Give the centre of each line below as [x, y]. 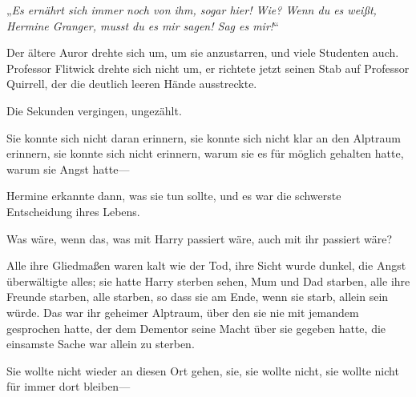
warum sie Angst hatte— [68, 168]
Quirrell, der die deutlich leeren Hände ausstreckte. [132, 84]
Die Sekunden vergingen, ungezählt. [94, 110]
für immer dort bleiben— [69, 386]
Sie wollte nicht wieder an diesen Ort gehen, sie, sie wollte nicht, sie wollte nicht [203, 370]
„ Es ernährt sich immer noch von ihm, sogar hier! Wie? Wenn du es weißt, [192, 10]
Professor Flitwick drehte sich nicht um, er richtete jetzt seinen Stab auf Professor [208, 68]
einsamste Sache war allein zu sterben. [101, 344]
